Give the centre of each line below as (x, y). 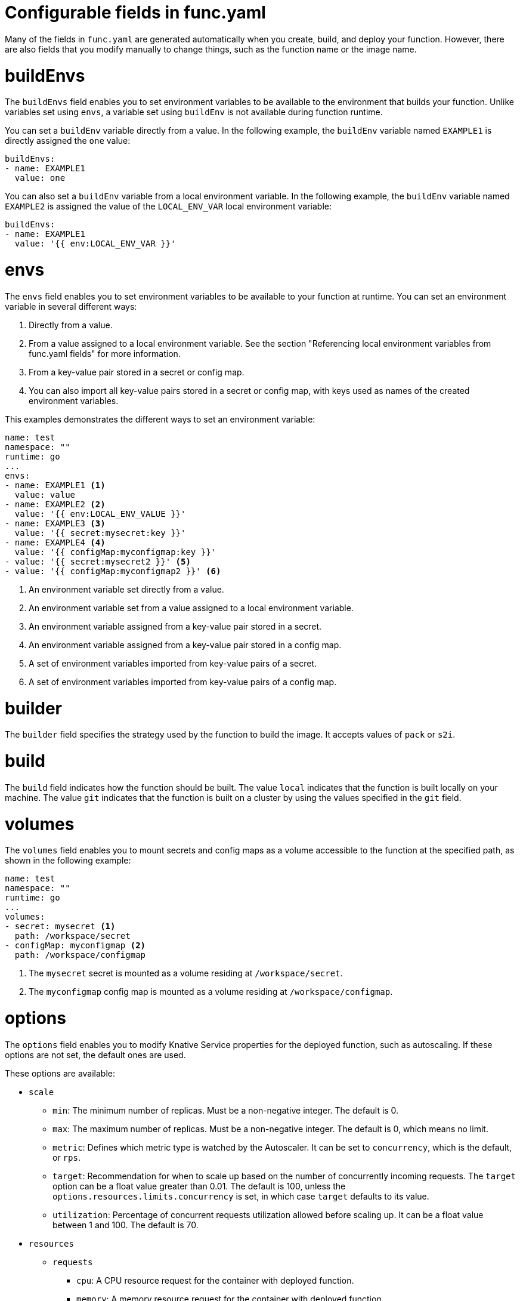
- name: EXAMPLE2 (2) (55, 504)
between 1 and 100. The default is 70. (126, 1225)
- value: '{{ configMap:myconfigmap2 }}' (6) (113, 571)
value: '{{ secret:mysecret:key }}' (100, 533)
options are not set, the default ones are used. (95, 1055)
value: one (40, 178)
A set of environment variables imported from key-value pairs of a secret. (173, 663)
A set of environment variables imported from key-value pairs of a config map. (183, 682)
